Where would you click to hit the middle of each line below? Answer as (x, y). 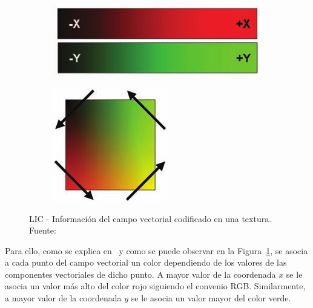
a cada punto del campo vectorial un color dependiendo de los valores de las (146, 262)
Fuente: (43, 230)
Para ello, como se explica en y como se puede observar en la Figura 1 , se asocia (156, 250)
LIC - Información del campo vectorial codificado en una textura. (150, 218)
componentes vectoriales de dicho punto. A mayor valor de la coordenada (140, 274)
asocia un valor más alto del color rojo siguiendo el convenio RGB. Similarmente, (155, 286)
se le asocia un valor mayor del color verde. (211, 298)
